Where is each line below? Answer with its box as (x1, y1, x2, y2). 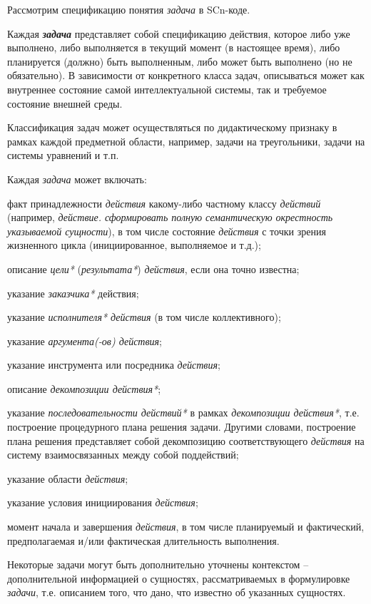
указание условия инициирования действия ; (7, 495, 198, 510)
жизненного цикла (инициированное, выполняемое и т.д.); (7, 237, 261, 252)
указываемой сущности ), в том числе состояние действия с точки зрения (7, 223, 326, 238)
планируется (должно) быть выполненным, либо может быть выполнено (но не (7, 53, 352, 68)
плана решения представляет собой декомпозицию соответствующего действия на (7, 433, 365, 448)
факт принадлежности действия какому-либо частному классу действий (7, 195, 321, 210)
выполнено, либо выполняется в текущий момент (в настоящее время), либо (7, 40, 340, 55)
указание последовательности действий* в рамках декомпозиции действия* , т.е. (7, 405, 360, 420)
